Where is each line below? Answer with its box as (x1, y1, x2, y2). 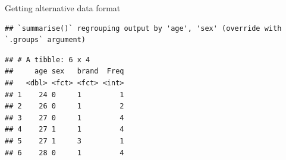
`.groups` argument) (5, 36, 86, 44)
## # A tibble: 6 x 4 (5, 55, 90, 64)
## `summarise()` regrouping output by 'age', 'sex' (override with (5, 24, 282, 33)
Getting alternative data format (5, 2, 121, 14)
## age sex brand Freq (5, 67, 124, 76)
